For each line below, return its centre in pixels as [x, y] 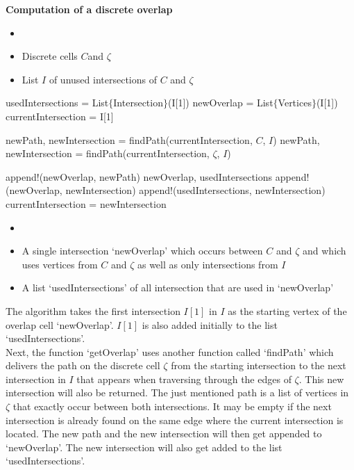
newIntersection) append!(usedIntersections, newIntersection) [195, 190]
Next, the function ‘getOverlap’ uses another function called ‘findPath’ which [170, 351]
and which [324, 251]
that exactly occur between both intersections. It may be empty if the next [172, 406]
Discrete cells [50, 56]
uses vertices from [60, 264]
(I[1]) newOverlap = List [220, 103]
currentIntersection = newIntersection [86, 203]
